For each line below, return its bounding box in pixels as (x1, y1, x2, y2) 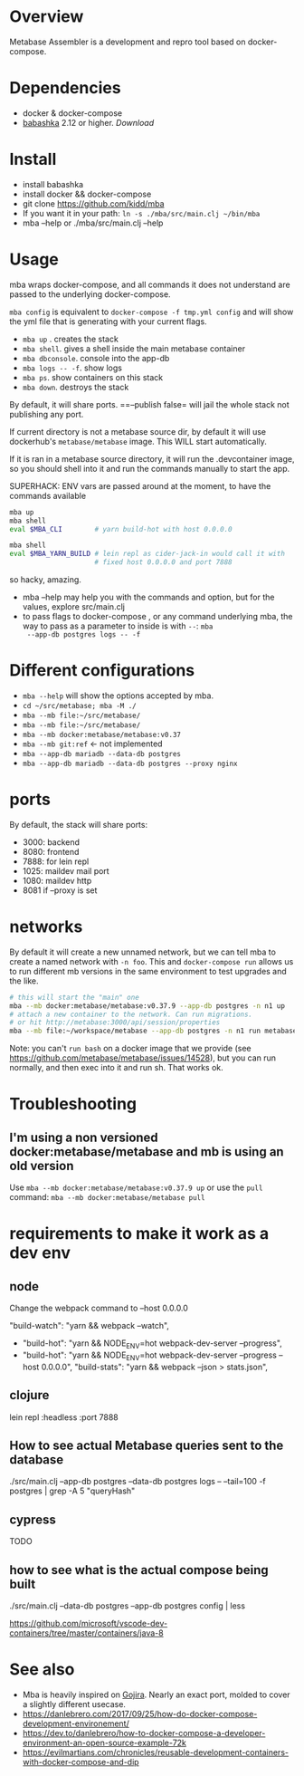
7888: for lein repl (22, 856, 90, 867)
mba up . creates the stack (22, 333, 119, 344)
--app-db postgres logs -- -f (26, 630, 141, 639)
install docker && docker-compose (22, 188, 152, 199)
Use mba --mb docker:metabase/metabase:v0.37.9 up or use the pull (9, 1182, 263, 1193)
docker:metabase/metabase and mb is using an (9, 1144, 284, 1159)
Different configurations (9, 660, 195, 681)
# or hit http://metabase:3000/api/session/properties (9, 1018, 221, 1027)
